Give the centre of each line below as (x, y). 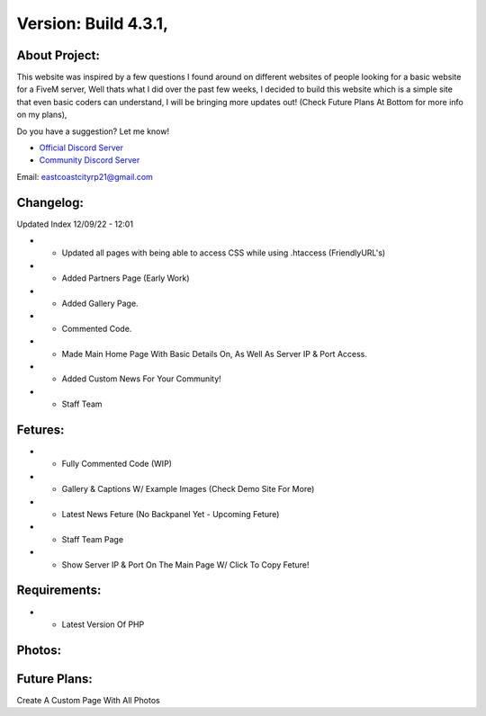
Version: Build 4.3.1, (92, 23)
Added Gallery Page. (100, 304)
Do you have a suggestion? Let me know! (93, 131)
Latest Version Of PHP (103, 624)
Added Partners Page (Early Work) (126, 278)
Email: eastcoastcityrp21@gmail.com (85, 176)
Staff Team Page (93, 539)
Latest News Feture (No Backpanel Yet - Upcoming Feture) (171, 515)
